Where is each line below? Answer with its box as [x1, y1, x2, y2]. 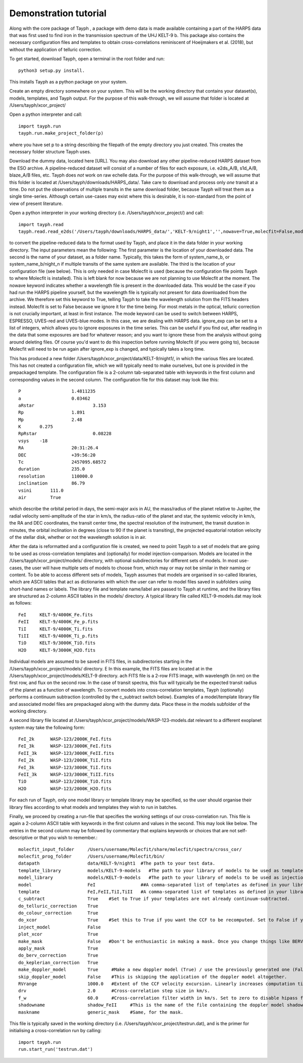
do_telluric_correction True [18, 903, 98, 909]
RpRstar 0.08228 [18, 431, 112, 437]
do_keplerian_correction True [18, 959, 98, 965]
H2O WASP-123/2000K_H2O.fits [18, 786, 112, 791]
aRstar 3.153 [18, 402, 107, 408]
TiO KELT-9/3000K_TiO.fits [18, 640, 96, 646]
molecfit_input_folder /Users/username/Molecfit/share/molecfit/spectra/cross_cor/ [18, 846, 242, 852]
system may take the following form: [9, 724, 85, 731]
